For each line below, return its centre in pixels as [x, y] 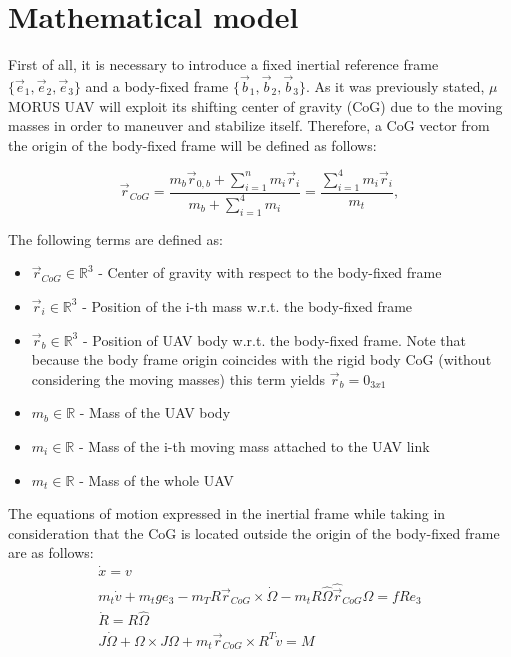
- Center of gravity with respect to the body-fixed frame [270, 272]
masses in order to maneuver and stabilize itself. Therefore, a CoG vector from [249, 125]
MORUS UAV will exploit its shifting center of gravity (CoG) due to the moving [255, 105]
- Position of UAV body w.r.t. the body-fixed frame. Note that [274, 339]
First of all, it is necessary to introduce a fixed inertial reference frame [223, 64]
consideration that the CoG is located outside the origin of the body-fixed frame [254, 532]
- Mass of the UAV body [155, 412]
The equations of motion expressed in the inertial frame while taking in [227, 513]
